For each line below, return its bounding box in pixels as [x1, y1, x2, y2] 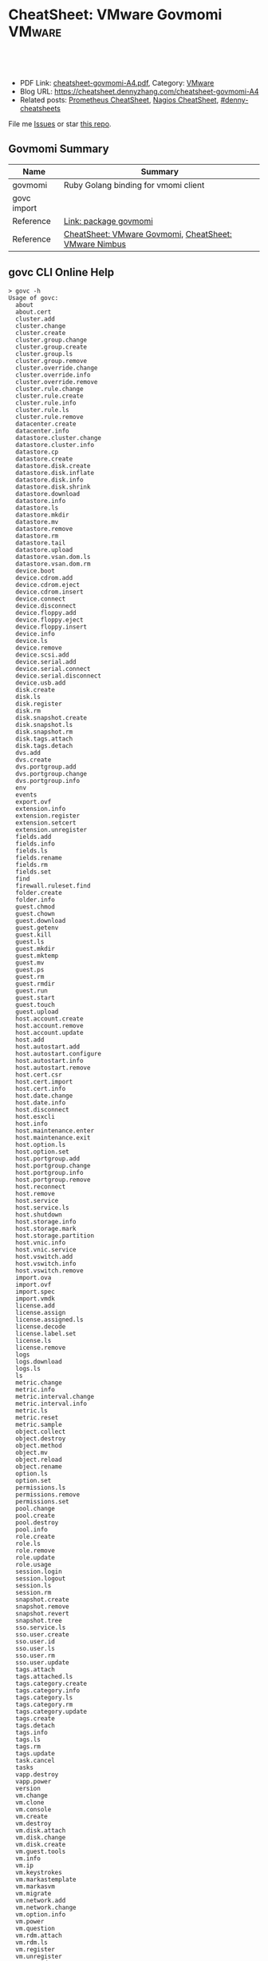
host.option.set [15, 1148, 69, 1156]
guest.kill [15, 930, 52, 939]
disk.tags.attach [15, 734, 73, 743]
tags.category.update [15, 1707, 88, 1715]
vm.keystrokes [15, 1868, 62, 1876]
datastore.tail [15, 538, 66, 547]
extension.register [15, 812, 81, 820]
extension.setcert [15, 818, 77, 827]
